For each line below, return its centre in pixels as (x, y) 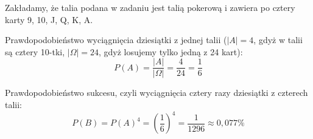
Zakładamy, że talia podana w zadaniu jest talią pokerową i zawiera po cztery (150, 7)
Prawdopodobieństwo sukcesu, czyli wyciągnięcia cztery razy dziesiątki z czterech (156, 93)
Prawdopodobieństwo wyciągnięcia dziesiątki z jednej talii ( (116, 40)
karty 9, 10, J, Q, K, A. (49, 19)
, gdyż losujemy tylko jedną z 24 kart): (171, 51)
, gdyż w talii (278, 40)
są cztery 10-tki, (35, 51)
